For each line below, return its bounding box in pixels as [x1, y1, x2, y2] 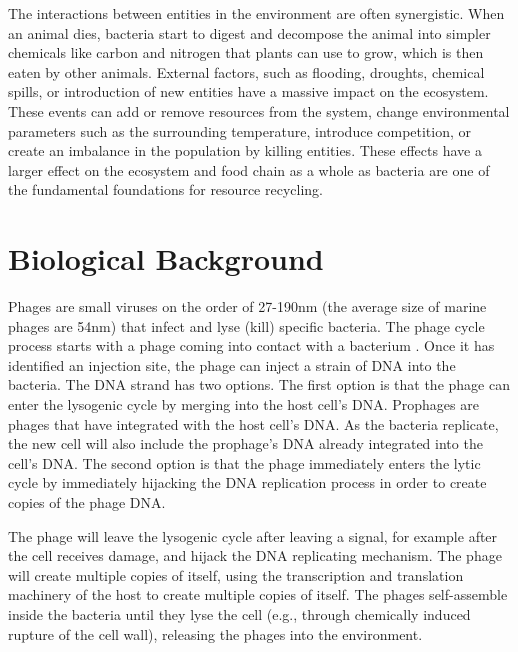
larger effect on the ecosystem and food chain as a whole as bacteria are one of [8, 159, 490, 180]
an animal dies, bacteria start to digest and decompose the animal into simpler [8, 22, 491, 43]
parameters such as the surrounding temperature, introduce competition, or [8, 120, 472, 141]
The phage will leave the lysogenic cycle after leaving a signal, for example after [8, 525, 498, 546]
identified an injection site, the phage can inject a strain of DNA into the [8, 354, 456, 375]
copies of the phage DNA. [8, 492, 166, 512]
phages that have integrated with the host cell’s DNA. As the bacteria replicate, [8, 413, 499, 434]
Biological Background [8, 238, 324, 279]
